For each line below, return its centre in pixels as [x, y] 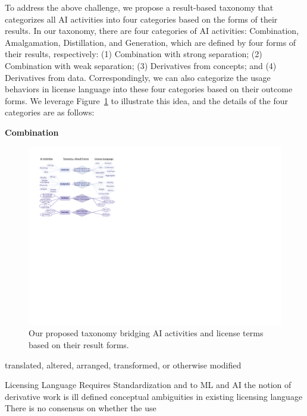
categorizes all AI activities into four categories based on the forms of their [141, 19]
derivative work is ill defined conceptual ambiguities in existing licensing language [154, 396]
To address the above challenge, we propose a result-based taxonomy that [139, 7]
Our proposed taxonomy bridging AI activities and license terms [146, 333]
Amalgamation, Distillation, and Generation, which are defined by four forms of [151, 42]
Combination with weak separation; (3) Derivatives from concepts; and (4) [141, 65]
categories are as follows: [50, 112]
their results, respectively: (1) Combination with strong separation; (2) [134, 54]
